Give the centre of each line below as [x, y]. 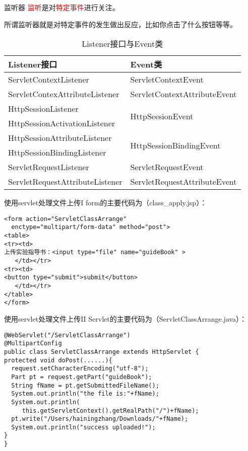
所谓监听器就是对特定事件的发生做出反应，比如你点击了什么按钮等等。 [120, 24]
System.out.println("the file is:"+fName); [85, 394]
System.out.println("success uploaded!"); [83, 427]
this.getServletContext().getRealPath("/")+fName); [110, 410]
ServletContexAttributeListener [64, 94]
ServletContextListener [49, 80]
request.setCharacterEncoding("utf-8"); [80, 369]
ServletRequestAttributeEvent [183, 182]
